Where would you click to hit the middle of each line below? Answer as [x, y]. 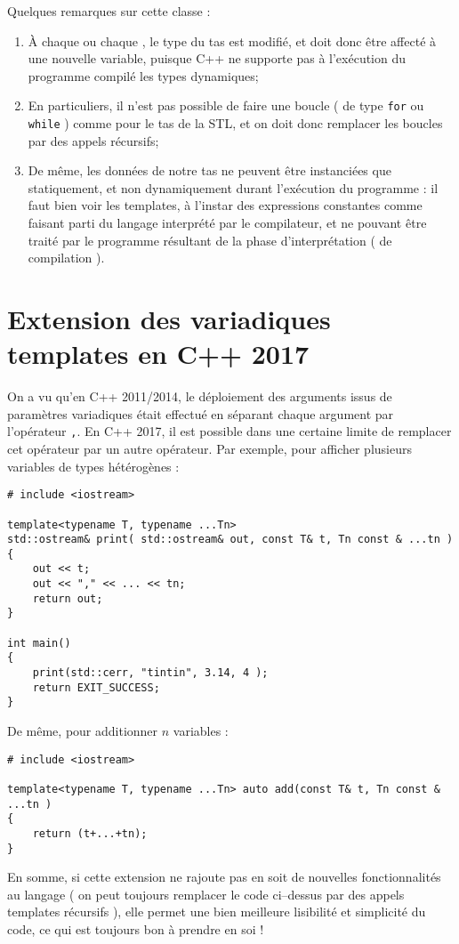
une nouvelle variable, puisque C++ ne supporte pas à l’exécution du [217, 58]
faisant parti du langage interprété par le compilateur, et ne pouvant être [227, 223]
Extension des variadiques [169, 319]
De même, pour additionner [83, 731]
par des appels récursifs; [93, 140]
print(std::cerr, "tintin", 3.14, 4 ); [150, 673]
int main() [39, 643]
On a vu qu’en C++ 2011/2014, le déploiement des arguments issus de [200, 396]
